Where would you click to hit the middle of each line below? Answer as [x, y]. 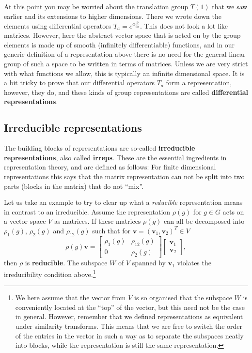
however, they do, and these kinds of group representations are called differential [126, 92]
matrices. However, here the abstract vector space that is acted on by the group [122, 35]
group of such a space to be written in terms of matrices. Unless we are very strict [126, 64]
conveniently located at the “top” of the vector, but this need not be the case [130, 307]
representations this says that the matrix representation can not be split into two [124, 176]
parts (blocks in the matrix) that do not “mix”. [74, 186]
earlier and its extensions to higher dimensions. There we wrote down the [113, 16]
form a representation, [199, 83]
